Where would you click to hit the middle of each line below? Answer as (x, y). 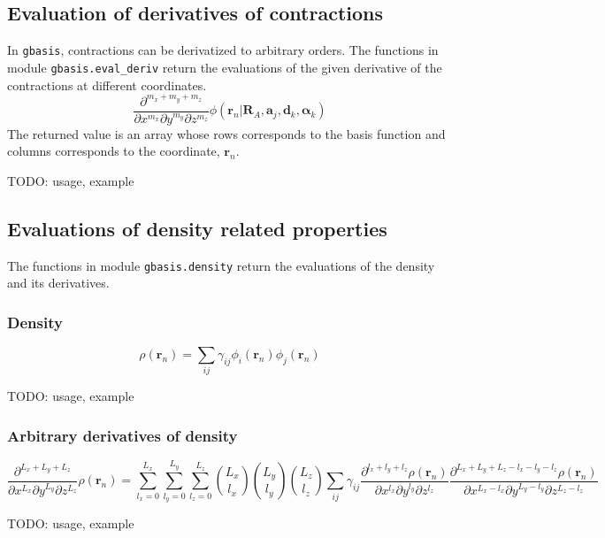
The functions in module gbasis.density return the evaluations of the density (221, 265)
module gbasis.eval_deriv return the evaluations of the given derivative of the (225, 67)
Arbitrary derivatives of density (123, 435)
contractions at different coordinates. (107, 85)
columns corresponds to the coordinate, (114, 151)
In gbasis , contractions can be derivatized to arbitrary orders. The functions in (223, 50)
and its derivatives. (58, 283)
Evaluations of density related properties (197, 228)
